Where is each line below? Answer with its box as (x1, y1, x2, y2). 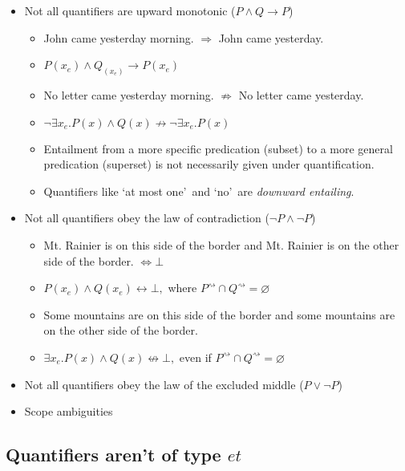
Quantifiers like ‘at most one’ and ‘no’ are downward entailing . (43, 182, 354, 199)
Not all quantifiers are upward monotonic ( (24, 2, 236, 18)
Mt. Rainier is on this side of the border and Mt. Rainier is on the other (43, 237, 399, 254)
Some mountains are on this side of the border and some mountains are (43, 306, 395, 323)
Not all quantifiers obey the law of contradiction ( (24, 209, 269, 226)
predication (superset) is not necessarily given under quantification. (43, 156, 375, 173)
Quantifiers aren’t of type (6, 442, 221, 467)
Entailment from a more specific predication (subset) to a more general (43, 140, 393, 156)
